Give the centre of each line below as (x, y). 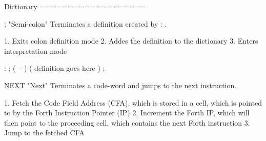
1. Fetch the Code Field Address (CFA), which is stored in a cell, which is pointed (133, 102)
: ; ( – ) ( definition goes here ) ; (55, 68)
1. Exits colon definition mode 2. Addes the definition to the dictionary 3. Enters (131, 41)
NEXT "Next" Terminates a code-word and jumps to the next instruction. (120, 85)
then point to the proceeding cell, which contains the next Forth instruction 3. (127, 122)
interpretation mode (36, 51)
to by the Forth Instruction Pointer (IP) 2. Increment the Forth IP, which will (127, 113)
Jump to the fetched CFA (44, 133)
